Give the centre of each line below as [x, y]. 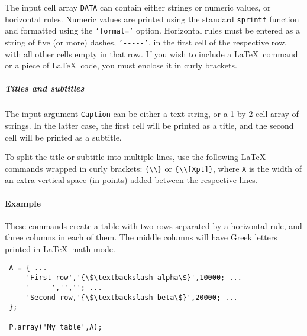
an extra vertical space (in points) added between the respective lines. [131, 180]
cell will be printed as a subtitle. [63, 137]
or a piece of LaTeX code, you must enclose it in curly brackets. [121, 65]
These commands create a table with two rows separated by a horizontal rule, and [153, 225]
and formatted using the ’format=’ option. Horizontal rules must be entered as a [152, 30]
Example [23, 203]
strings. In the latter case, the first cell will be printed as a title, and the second [149, 125]
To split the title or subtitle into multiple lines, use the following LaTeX [135, 157]
